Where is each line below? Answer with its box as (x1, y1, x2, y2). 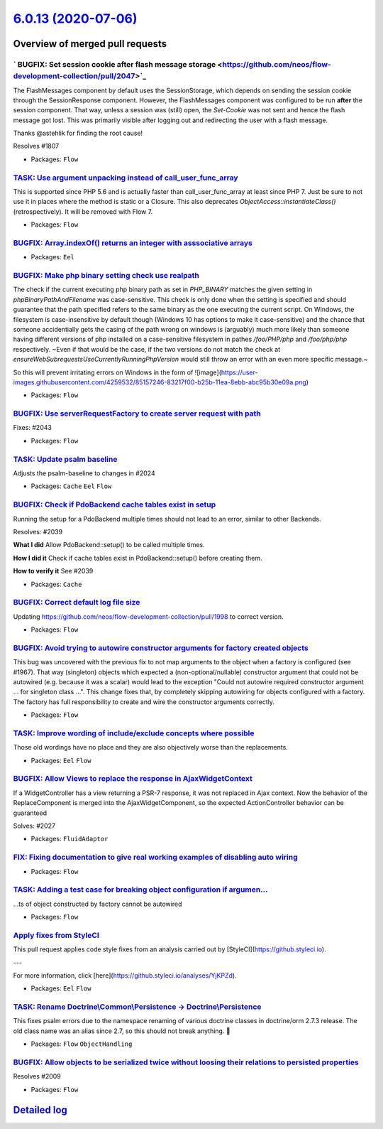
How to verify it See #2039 (13, 567, 94, 576)
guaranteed (13, 809, 48, 817)
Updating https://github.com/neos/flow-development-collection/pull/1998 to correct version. (13, 612, 284, 621)
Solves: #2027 (13, 821, 56, 830)
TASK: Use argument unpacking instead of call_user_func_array (13, 173, 238, 183)
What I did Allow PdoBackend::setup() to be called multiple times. (13, 541, 205, 549)
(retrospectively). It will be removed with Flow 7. (13, 207, 153, 216)
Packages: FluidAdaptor (30, 835, 109, 843)
